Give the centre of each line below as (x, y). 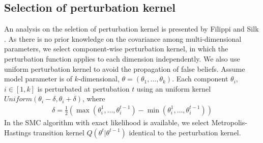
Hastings (18, 132)
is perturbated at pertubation (83, 88)
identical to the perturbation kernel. (185, 132)
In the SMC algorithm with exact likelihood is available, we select (107, 122)
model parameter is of (38, 79)
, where (94, 98)
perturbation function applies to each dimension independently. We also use (122, 58)
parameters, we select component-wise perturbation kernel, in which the (116, 49)
